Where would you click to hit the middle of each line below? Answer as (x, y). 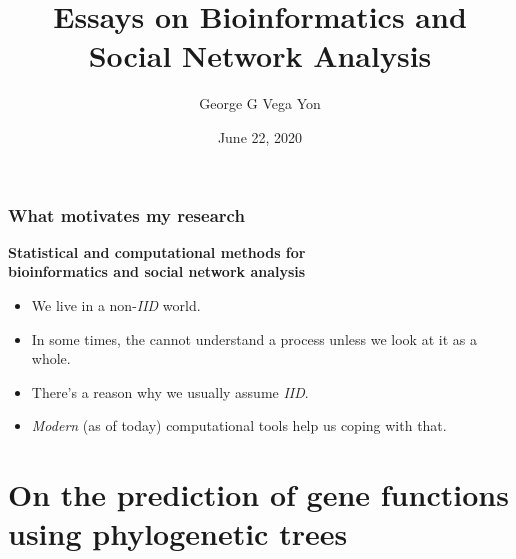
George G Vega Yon (260, 103)
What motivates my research (126, 214)
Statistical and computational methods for (157, 251)
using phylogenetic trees (178, 533)
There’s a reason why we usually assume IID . (170, 391)
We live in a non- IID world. (116, 304)
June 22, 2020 (260, 136)
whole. (51, 358)
